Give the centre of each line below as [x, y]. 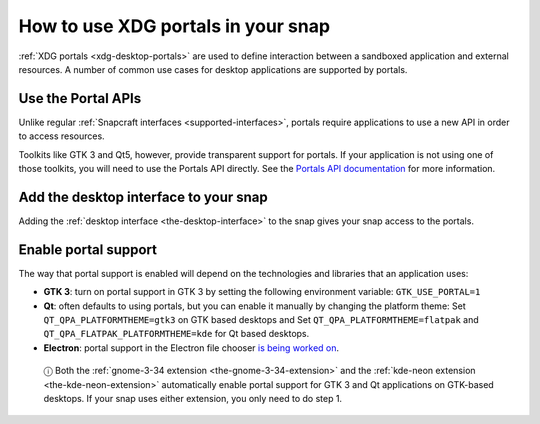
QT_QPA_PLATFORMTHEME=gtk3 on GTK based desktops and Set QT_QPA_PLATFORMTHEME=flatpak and [261, 319]
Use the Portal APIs [80, 98]
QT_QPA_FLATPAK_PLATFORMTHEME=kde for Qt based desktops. [176, 334]
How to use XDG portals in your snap [174, 26]
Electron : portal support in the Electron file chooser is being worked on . [191, 347]
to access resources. [61, 136]
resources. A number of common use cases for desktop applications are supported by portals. [213, 69]
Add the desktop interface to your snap [143, 196]
